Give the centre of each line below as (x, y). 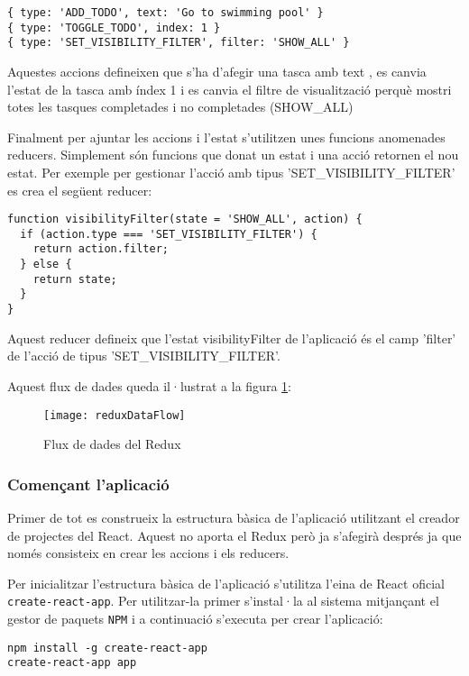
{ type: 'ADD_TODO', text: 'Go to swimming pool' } (166, 13)
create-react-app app (72, 663)
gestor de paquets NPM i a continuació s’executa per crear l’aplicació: (195, 618)
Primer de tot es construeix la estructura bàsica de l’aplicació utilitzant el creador (234, 517)
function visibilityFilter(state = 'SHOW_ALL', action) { (185, 219)
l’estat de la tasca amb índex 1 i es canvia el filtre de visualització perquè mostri (230, 89)
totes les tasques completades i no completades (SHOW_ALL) (180, 107)
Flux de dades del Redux (112, 444)
